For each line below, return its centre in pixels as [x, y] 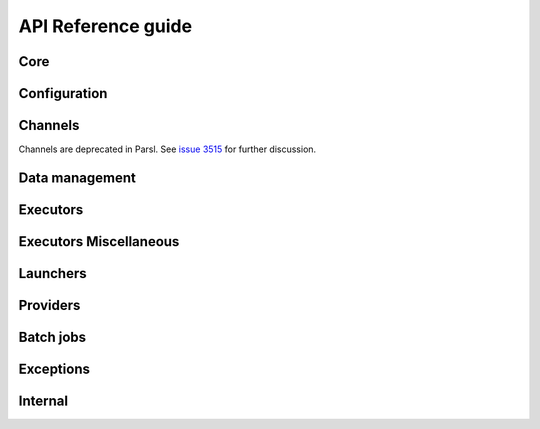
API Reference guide [105, 26]
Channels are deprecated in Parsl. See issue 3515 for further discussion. [167, 149]
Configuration [63, 93]
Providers [49, 305]
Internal [43, 401]
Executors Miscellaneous [99, 241]
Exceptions [54, 369]
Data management [77, 177]
